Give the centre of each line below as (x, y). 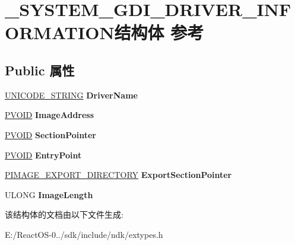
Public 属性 (40, 70)
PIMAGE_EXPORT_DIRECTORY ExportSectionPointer (118, 175)
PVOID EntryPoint (43, 155)
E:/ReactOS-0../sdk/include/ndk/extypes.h (84, 234)
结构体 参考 (159, 32)
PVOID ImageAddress (50, 115)
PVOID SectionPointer (51, 134)
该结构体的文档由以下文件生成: (64, 214)
